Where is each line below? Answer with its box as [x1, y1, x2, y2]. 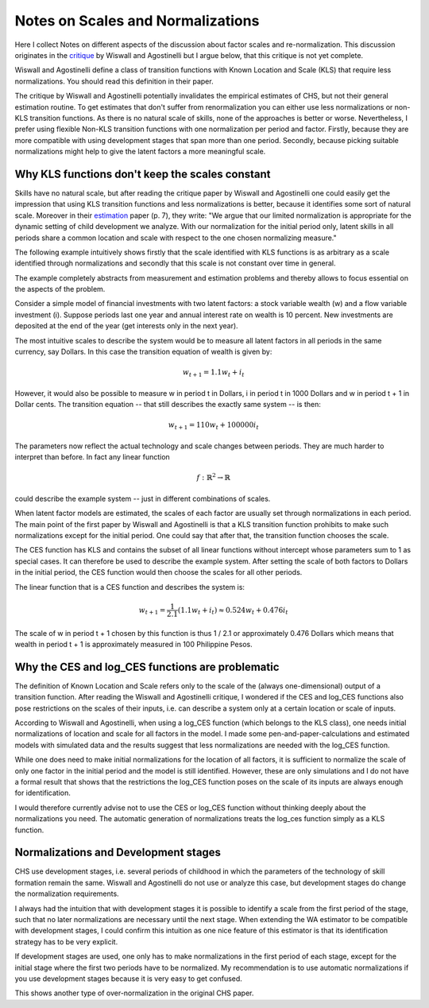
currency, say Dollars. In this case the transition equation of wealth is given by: [14, 347, 272, 357]
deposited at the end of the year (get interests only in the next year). [14, 321, 238, 331]
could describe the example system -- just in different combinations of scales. [14, 494, 271, 503]
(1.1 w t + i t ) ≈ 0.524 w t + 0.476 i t [177, 605, 289, 616]
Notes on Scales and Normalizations [14, 12, 260, 29]
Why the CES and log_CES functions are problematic [14, 660, 280, 673]
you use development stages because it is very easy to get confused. [14, 974, 242, 983]
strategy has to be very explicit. [14, 936, 118, 946]
